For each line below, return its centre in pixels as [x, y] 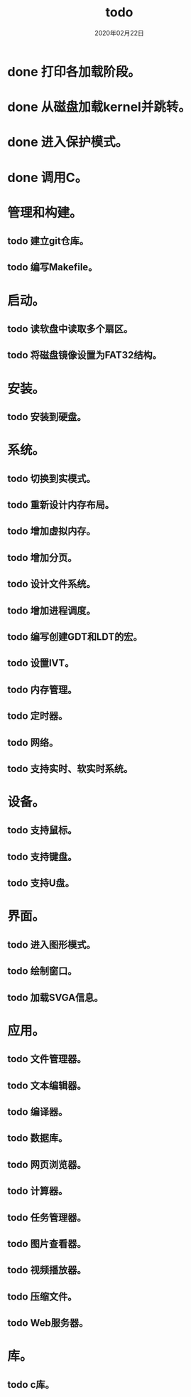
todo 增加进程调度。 [51, 610]
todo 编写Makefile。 [53, 267]
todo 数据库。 [38, 1138]
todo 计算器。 [38, 1191]
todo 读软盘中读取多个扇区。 [70, 329]
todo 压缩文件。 [42, 1296]
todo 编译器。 [38, 1112]
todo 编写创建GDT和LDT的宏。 [75, 637]
